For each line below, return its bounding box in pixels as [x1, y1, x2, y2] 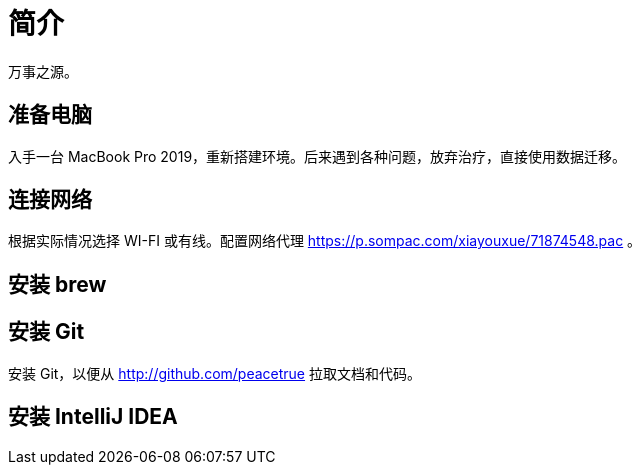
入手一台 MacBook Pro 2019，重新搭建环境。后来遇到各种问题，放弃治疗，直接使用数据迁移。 [8, 147, 627, 165]
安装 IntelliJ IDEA [8, 404, 178, 430]
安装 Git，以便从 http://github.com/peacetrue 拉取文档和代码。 [8, 364, 421, 382]
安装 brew [8, 271, 107, 297]
